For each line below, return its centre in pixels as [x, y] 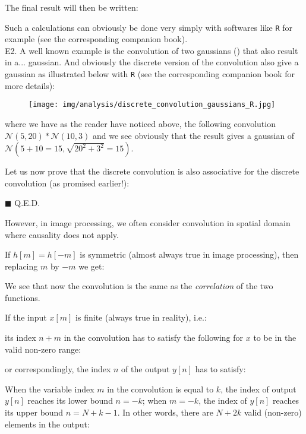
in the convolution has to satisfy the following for [154, 338]
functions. [23, 297]
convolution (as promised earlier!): [67, 183]
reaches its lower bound [70, 400]
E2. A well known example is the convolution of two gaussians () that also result [152, 50]
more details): [30, 85]
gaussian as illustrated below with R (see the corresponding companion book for [150, 74]
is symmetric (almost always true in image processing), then [189, 254]
